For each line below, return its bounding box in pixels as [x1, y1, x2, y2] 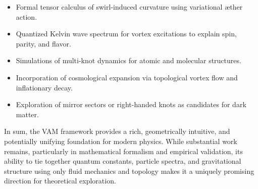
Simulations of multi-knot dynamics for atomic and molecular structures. [16, 55, 241, 66]
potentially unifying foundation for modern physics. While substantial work [4, 135, 237, 146]
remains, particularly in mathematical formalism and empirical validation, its [4, 146, 243, 156]
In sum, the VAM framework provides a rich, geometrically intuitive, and [4, 126, 230, 136]
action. [16, 11, 37, 22]
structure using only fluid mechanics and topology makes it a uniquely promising [4, 165, 254, 176]
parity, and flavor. [16, 38, 71, 49]
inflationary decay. [16, 82, 73, 92]
